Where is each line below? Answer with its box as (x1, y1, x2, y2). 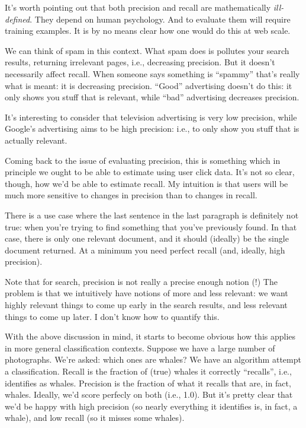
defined (5, 12, 30, 25)
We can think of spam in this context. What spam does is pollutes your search (5, 44, 289, 56)
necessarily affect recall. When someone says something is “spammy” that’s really (5, 67, 300, 80)
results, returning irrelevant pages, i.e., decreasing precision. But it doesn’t (5, 56, 275, 68)
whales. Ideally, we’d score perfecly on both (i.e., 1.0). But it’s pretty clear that (5, 388, 293, 401)
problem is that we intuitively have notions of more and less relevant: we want (5, 287, 288, 299)
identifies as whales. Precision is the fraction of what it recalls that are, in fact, (5, 376, 291, 389)
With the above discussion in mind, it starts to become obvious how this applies (5, 330, 296, 343)
